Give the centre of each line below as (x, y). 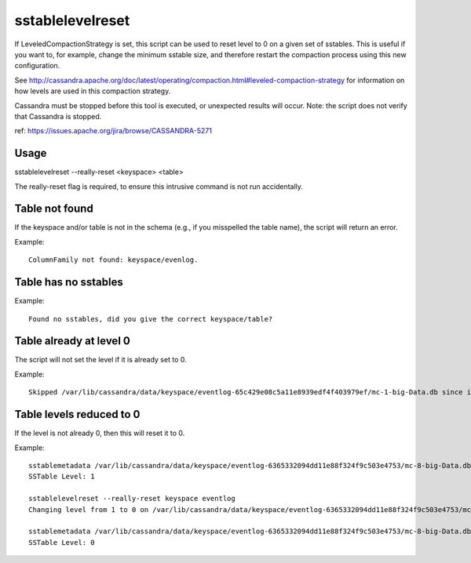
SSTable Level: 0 (62, 542)
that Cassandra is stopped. (58, 116)
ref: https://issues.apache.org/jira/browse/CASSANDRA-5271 (113, 131)
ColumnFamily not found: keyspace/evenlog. (113, 260)
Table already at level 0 (73, 341)
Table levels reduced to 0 (77, 414)
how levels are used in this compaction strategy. (93, 91)
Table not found (54, 209)
